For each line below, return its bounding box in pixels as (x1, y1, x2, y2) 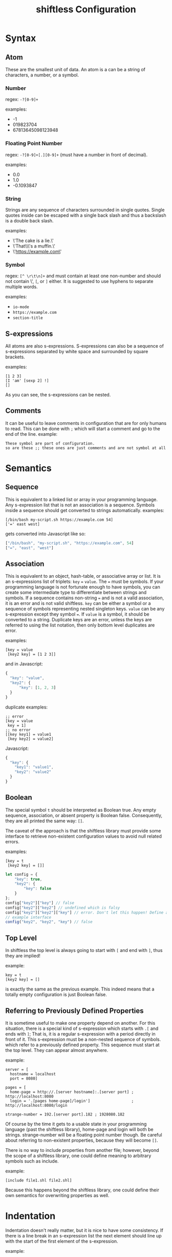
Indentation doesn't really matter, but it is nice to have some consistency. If (5, 1227, 164, 1233)
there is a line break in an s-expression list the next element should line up (5, 1232, 162, 1239)
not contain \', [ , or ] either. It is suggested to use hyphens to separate (5, 278, 154, 285)
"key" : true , (14, 877, 42, 882)
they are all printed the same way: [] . (5, 818, 84, 824)
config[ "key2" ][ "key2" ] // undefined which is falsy (5, 905, 120, 910)
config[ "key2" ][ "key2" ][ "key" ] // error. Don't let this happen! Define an (5, 910, 170, 915)
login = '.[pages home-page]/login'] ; (10, 1098, 134, 1103)
